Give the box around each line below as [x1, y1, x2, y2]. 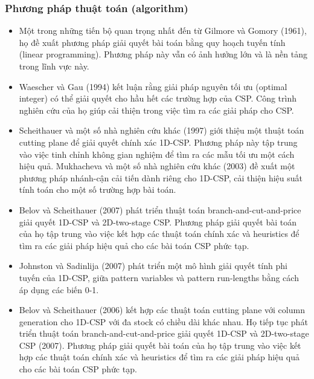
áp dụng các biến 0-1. [19, 283, 99, 296]
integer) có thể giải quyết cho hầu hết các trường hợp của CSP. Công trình [19, 92, 297, 105]
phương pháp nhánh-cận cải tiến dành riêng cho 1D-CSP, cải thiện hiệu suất [19, 171, 303, 184]
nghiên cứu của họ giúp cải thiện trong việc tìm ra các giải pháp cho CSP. [19, 103, 294, 116]
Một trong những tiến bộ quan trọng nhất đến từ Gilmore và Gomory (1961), [19, 24, 307, 37]
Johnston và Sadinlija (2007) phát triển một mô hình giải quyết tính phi [19, 259, 287, 272]
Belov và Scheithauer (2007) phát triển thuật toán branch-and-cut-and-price [19, 203, 301, 216]
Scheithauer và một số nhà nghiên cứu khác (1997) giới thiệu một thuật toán [19, 124, 304, 137]
